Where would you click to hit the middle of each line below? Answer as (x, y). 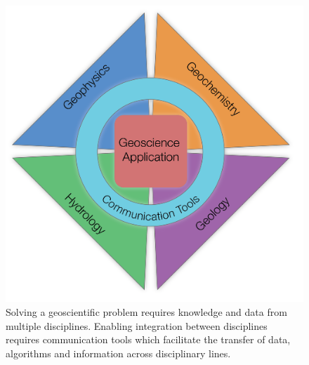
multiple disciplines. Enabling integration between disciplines (137, 325)
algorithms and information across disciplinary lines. (118, 353)
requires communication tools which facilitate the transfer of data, (148, 339)
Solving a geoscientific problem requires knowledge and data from (146, 311)
